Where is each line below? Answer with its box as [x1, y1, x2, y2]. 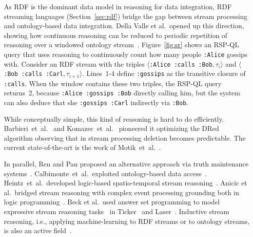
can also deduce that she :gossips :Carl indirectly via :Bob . [4, 97, 188, 108]
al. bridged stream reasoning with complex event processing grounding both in [4, 187, 239, 197]
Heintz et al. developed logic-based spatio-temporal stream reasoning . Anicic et [4, 178, 247, 188]
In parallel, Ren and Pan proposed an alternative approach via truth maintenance [4, 159, 249, 169]
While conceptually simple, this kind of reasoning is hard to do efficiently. [4, 113, 224, 124]
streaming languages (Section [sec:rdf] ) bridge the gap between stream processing [4, 11, 248, 21]
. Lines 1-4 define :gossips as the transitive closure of [82, 68, 246, 78]
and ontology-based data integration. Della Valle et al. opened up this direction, [4, 20, 244, 31]
